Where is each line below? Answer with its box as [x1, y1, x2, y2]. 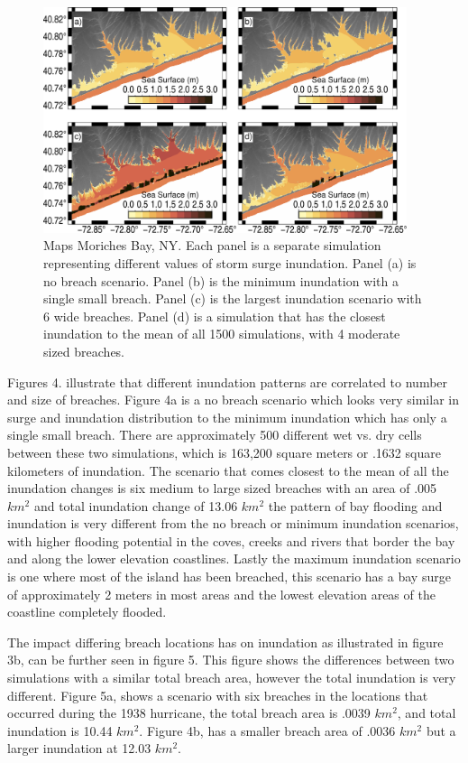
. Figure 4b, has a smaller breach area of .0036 [139, 721, 396, 740]
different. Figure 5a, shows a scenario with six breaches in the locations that [7, 685, 428, 704]
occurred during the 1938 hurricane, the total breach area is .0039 [7, 703, 371, 722]
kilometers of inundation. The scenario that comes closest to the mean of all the [7, 461, 449, 479]
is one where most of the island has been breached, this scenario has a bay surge [7, 567, 451, 586]
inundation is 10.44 [7, 721, 113, 740]
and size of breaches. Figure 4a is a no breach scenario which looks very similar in [7, 390, 459, 409]
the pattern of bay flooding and [268, 496, 443, 515]
